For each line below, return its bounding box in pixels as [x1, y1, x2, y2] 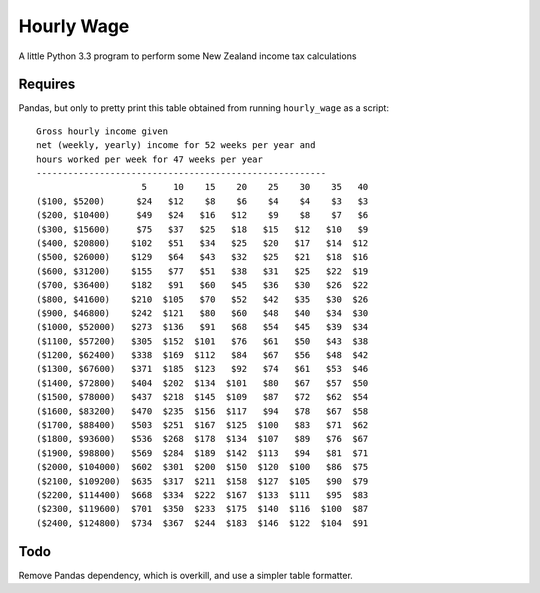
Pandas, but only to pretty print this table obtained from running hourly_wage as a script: [18, 102, 390, 114]
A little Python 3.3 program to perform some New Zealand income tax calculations [18, 50, 357, 62]
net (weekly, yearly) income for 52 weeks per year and [36, 140, 316, 151]
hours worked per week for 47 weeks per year [36, 153, 264, 165]
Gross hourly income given [36, 125, 169, 137]
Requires [18, 76, 76, 93]
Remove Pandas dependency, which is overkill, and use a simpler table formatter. [18, 569, 354, 581]
